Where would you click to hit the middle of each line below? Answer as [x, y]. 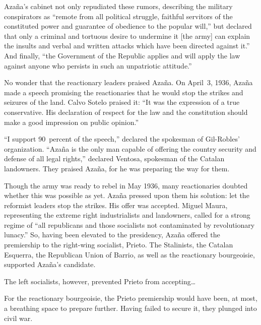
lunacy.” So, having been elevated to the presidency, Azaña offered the [112, 235]
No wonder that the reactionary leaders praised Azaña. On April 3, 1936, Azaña [128, 82]
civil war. [18, 318]
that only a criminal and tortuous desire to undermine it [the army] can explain [127, 36]
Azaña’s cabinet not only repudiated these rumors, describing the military [118, 6]
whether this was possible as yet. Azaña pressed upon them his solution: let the [127, 195]
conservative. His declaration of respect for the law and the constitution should [126, 112]
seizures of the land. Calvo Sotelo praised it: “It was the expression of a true [122, 102]
